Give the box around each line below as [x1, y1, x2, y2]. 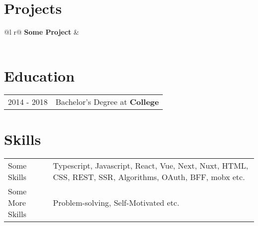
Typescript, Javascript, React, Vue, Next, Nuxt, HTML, [53, 159, 249, 171]
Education [4, 65, 75, 86]
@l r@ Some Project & [4, 27, 79, 37]
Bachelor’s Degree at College [55, 96, 159, 108]
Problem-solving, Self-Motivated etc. [53, 196, 180, 208]
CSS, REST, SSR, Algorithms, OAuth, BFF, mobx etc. [53, 171, 245, 182]
